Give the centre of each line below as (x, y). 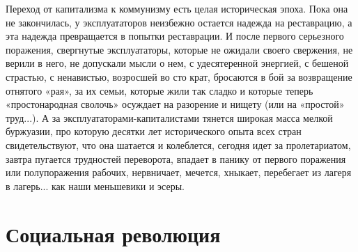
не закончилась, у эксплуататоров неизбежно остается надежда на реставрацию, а (179, 22)
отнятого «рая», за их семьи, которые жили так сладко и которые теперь (159, 90)
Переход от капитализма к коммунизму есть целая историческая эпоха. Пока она (177, 8)
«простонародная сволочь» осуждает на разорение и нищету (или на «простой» (175, 104)
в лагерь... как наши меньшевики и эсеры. (95, 186)
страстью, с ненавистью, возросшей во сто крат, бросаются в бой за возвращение (179, 76)
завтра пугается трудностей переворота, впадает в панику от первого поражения (176, 158)
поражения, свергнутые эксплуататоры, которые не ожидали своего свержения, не (179, 49)
